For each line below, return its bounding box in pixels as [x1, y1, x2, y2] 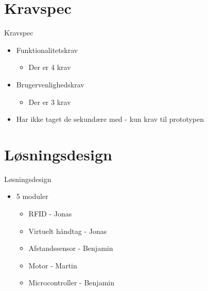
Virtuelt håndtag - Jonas [28, 225, 107, 236]
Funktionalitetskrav [16, 44, 78, 55]
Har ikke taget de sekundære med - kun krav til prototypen [16, 114, 204, 124]
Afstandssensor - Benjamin [28, 243, 113, 253]
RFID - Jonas [28, 208, 72, 219]
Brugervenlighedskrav [16, 79, 84, 89]
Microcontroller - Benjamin [28, 277, 114, 288]
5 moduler [16, 191, 48, 202]
